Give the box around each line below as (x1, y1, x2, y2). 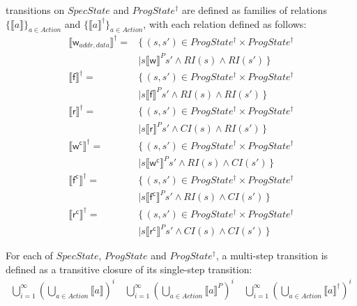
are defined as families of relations (181, 3, 327, 17)
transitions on (6, 3, 65, 17)
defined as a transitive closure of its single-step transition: (6, 261, 252, 276)
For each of (6, 248, 53, 263)
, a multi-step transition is (216, 248, 328, 263)
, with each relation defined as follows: (143, 16, 307, 31)
